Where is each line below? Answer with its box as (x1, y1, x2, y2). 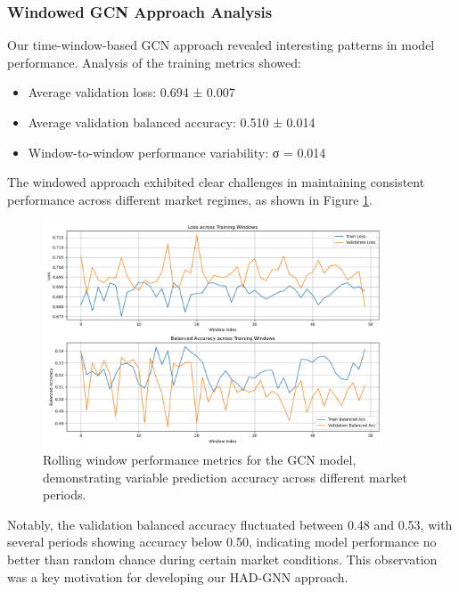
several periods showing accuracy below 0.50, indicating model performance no (7, 532, 437, 551)
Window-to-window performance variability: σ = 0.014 (28, 142, 326, 161)
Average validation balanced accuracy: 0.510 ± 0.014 (28, 113, 316, 131)
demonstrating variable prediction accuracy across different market (43, 467, 407, 486)
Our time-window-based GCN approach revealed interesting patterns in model (7, 36, 435, 54)
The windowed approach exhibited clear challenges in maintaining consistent (7, 173, 425, 191)
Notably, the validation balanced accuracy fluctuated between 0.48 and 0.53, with (7, 515, 453, 533)
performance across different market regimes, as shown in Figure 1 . (7, 190, 373, 208)
